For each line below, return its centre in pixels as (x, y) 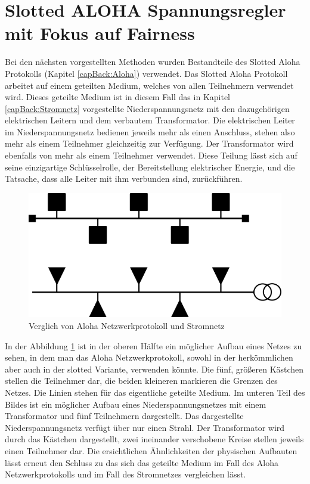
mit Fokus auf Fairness (100, 33)
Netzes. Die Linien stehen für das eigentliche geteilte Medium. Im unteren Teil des (155, 392)
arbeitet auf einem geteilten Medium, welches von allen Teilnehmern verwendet (149, 85)
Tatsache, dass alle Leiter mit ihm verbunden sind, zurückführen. (124, 179)
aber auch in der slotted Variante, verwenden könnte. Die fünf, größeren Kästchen (154, 369)
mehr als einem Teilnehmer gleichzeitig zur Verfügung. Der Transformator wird (149, 143)
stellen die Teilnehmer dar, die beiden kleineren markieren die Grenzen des (141, 381)
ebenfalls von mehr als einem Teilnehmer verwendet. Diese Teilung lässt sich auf (151, 155)
